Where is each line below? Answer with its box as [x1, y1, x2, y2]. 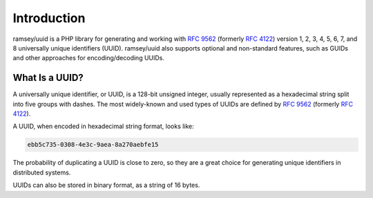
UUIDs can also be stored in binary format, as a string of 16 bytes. [12, 181, 200, 190]
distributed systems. [12, 168, 71, 177]
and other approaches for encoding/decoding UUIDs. [12, 54, 165, 62]
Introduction [12, 10, 86, 26]
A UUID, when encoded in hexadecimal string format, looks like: [12, 122, 195, 131]
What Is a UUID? [12, 72, 84, 84]
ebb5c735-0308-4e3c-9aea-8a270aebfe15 [27, 141, 159, 149]
